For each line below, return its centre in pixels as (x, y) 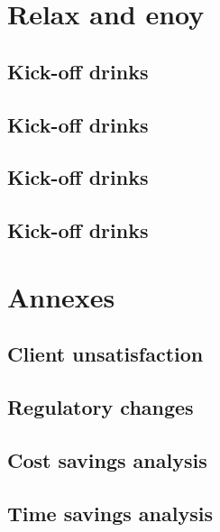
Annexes (61, 296)
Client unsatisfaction (105, 354)
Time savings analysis (110, 513)
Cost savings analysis (107, 459)
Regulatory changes (101, 407)
